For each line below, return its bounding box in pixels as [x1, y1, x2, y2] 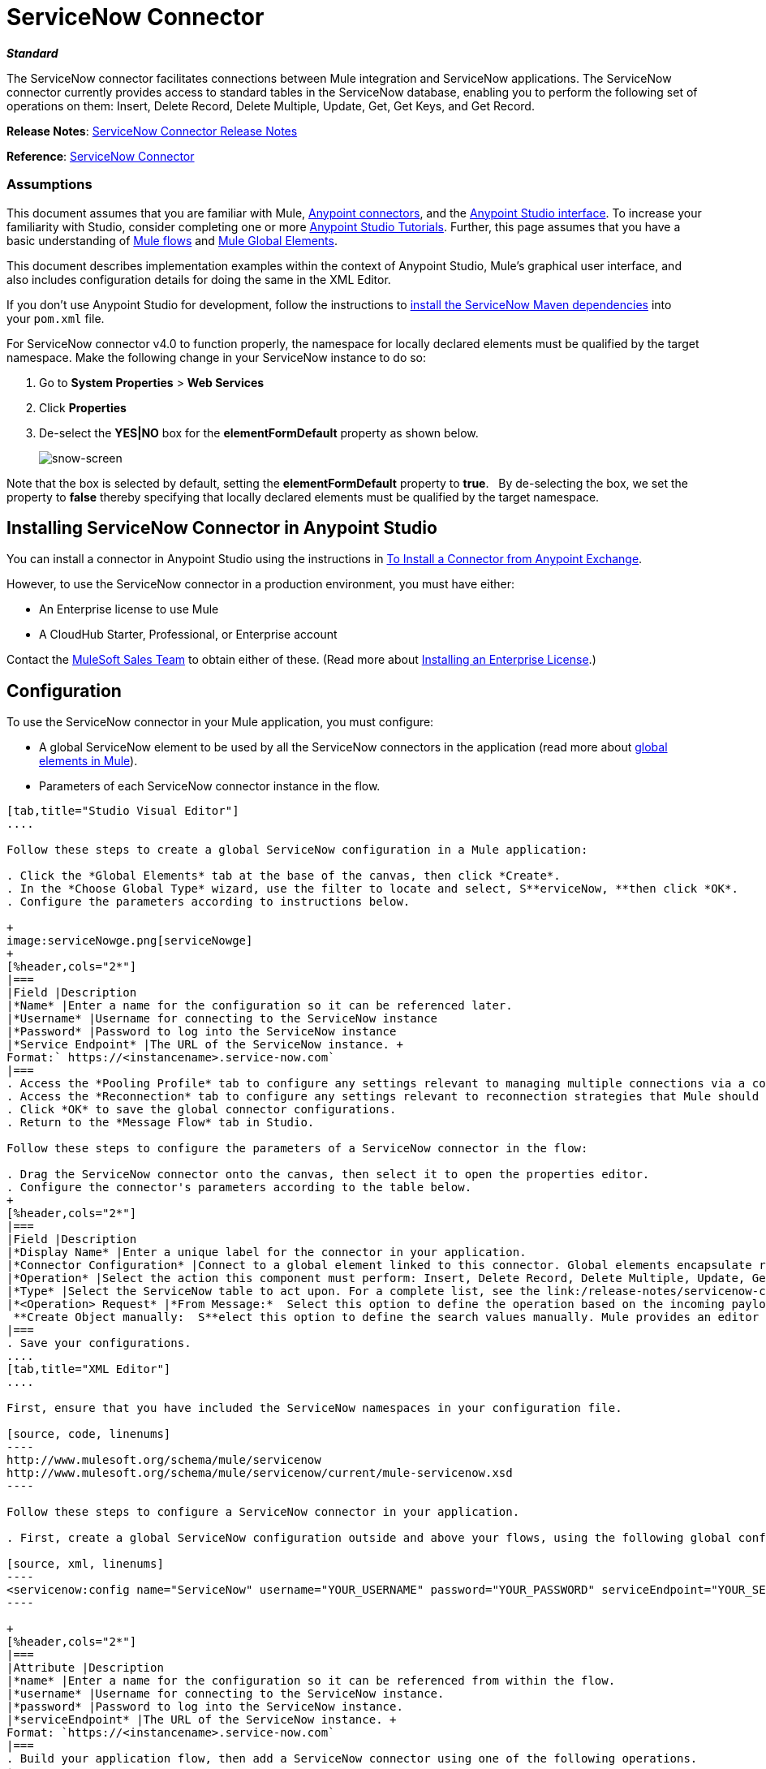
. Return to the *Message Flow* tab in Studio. [6, 1116, 315, 1130]
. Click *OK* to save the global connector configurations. [6, 1103, 397, 1117]
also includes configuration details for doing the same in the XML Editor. [6, 272, 391, 286]
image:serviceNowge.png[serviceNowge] [6, 934, 253, 948]
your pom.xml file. [6, 311, 105, 325]
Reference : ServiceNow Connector [6, 148, 195, 163]
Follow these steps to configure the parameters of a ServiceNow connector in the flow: [6, 1142, 588, 1156]
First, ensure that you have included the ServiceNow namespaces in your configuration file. [6, 1401, 622, 1415]
